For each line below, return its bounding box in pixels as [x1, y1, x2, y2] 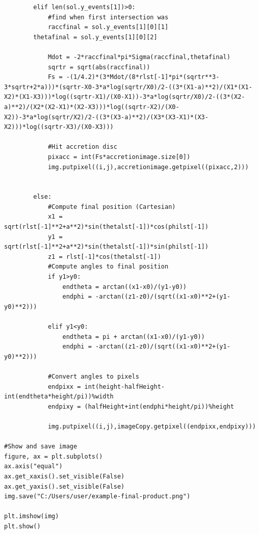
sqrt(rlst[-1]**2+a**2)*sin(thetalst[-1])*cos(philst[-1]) [4, 223, 209, 231]
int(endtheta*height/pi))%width [4, 393, 114, 400]
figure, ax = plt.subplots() [4, 452, 103, 460]
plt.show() [4, 522, 41, 530]
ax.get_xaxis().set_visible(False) [4, 472, 125, 480]
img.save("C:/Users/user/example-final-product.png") [4, 493, 191, 500]
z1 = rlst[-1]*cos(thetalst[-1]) [47, 253, 161, 260]
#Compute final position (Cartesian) [47, 203, 176, 210]
